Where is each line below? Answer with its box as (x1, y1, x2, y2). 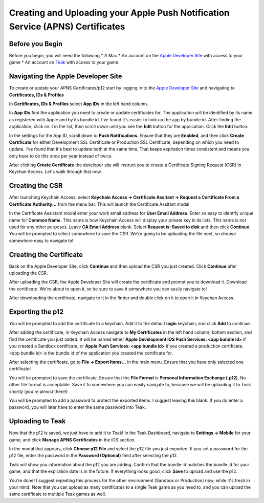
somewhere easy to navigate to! (9, 238, 74, 243)
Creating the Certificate (9, 250, 83, 259)
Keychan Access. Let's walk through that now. (9, 169, 102, 175)
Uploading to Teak (9, 417, 66, 425)
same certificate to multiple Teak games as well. (9, 491, 106, 497)
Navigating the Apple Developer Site (9, 72, 122, 81)
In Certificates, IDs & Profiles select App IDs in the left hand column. (9, 101, 149, 107)
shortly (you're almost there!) (9, 389, 68, 394)
